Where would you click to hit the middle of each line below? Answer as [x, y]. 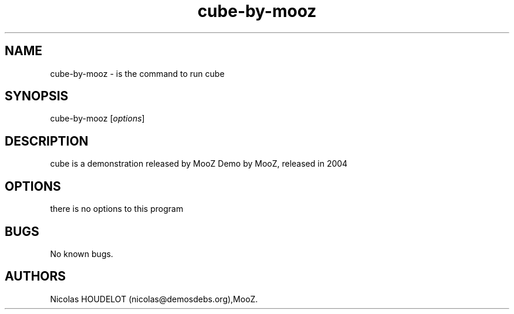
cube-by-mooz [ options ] [97, 119]
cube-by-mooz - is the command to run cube [137, 73]
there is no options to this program [117, 209]
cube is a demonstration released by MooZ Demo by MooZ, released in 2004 [199, 164]
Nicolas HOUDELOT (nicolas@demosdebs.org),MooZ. [154, 299]
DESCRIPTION [47, 141]
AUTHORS [35, 276]
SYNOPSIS [37, 96]
